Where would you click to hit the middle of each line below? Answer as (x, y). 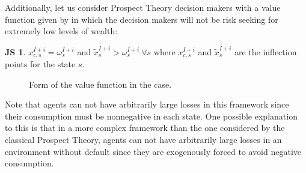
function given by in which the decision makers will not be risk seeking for (142, 19)
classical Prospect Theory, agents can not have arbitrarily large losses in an (143, 139)
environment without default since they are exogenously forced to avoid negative (153, 151)
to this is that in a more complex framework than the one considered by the (145, 128)
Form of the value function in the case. (100, 84)
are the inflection (265, 51)
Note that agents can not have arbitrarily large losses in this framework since (147, 104)
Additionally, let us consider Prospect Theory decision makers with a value (143, 7)
